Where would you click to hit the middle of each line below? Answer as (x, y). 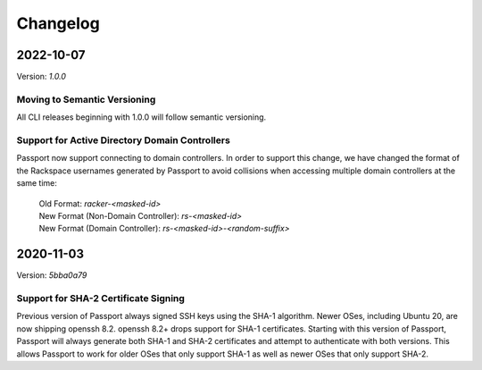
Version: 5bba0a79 (52, 275)
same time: (37, 183)
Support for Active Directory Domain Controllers (124, 140)
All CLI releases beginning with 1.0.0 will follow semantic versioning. (141, 117)
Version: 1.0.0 (42, 77)
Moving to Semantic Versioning (86, 99)
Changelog (58, 23)
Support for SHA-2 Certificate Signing (100, 298)
